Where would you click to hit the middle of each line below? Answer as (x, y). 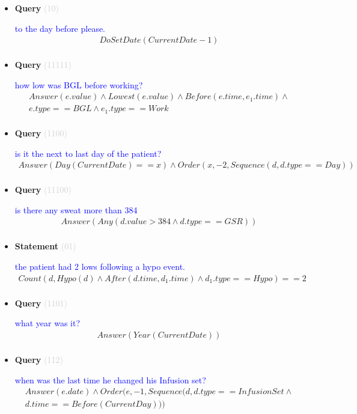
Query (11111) (43, 65)
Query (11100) (43, 190)
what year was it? (47, 323)
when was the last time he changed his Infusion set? (110, 379)
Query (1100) (41, 132)
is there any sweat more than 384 (76, 209)
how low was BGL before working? (79, 84)
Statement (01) (45, 246)
